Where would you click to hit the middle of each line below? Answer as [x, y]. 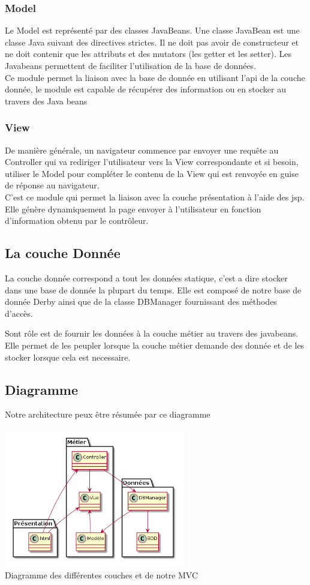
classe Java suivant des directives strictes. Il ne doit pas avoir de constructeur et [152, 42]
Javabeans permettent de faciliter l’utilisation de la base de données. [131, 65]
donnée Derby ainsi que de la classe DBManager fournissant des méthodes [141, 301]
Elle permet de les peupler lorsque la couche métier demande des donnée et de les [155, 345]
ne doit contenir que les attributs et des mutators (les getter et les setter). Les [148, 54]
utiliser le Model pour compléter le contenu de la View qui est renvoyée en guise [152, 173]
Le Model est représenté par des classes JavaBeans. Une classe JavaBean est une [152, 30]
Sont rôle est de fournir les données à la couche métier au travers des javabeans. [152, 333]
